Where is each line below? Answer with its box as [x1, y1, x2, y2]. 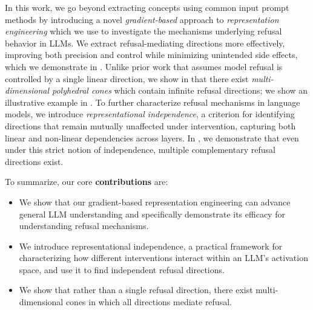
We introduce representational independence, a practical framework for [19, 239, 283, 252]
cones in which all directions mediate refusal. [65, 295, 232, 308]
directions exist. [5, 155, 64, 167]
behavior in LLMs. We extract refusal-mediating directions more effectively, [5, 36, 285, 49]
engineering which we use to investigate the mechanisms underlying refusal [5, 25, 282, 37]
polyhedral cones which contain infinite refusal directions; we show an [52, 84, 308, 97]
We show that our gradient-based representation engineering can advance [19, 195, 291, 208]
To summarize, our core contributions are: [5, 175, 168, 188]
